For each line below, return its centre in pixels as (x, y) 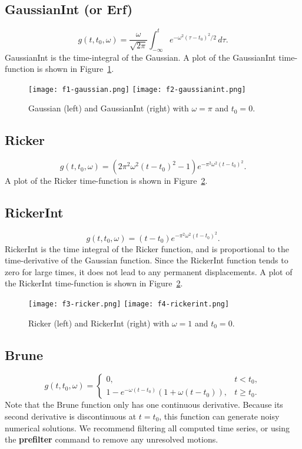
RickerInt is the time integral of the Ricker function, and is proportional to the (147, 248)
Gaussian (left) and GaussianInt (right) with (109, 108)
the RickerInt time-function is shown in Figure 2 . (94, 283)
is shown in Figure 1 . (75, 69)
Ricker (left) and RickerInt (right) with (99, 323)
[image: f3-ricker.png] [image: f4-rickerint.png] (129, 304)
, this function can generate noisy (219, 416)
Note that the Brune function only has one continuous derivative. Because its (144, 405)
